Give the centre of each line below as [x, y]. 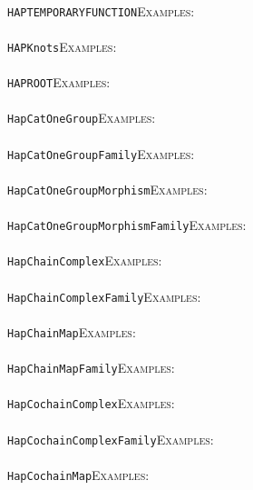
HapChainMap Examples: [72, 331]
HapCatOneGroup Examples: [82, 118]
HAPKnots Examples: [62, 46]
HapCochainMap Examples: [78, 474]
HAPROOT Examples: [59, 82]
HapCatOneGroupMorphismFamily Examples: [127, 225]
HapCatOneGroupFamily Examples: [101, 153]
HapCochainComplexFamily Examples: [111, 439]
